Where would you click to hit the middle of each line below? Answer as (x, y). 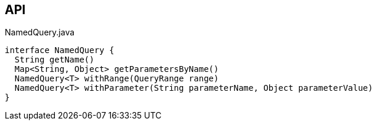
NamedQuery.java (40, 32)
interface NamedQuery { (60, 50)
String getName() (54, 60)
